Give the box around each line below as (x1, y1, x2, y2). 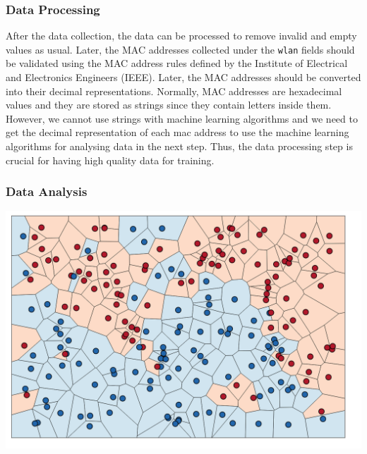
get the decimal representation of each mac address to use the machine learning (6, 125, 349, 140)
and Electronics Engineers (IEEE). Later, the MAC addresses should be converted (6, 70, 361, 85)
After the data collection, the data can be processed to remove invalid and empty (6, 28, 357, 43)
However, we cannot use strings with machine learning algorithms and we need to (6, 111, 358, 125)
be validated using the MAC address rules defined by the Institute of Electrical (6, 56, 348, 70)
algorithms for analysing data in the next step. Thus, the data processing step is (6, 139, 353, 154)
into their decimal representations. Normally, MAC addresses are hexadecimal (6, 83, 342, 98)
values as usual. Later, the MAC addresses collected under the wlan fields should (6, 42, 355, 56)
